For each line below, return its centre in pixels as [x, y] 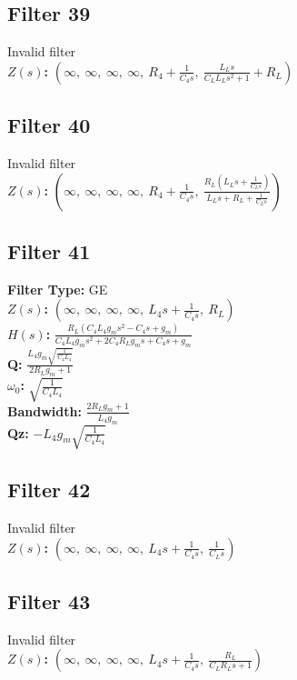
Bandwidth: [45, 410]
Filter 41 [49, 250]
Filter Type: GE [58, 289]
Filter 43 [49, 601]
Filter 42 [49, 490]
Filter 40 [49, 125]
